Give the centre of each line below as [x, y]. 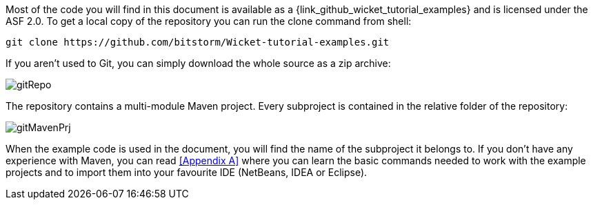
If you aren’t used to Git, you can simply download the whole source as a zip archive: [198, 63]
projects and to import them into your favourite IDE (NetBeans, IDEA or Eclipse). [187, 172]
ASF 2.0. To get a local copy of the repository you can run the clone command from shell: [209, 21]
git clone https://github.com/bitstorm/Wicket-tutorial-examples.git [198, 42]
